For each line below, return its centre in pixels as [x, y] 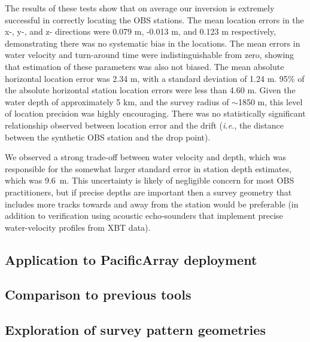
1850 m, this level [270, 101]
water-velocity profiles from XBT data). [78, 227]
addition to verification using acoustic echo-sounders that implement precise [144, 216]
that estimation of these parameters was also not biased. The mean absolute [145, 66]
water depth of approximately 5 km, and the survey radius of [117, 101]
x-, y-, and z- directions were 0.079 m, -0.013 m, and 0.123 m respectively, [140, 31]
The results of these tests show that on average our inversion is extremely [140, 8]
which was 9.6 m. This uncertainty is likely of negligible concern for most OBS [150, 180]
